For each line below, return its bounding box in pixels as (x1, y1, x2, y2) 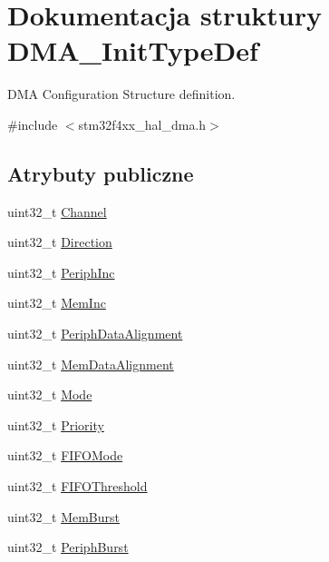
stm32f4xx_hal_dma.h (78, 114, 207, 133)
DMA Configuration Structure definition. (7, 84, 236, 104)
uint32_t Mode (7, 385, 92, 404)
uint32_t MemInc (7, 293, 106, 312)
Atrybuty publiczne (7, 159, 194, 187)
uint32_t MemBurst (7, 507, 120, 526)
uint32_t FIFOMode (7, 446, 123, 465)
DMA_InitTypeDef (7, 32, 258, 69)
